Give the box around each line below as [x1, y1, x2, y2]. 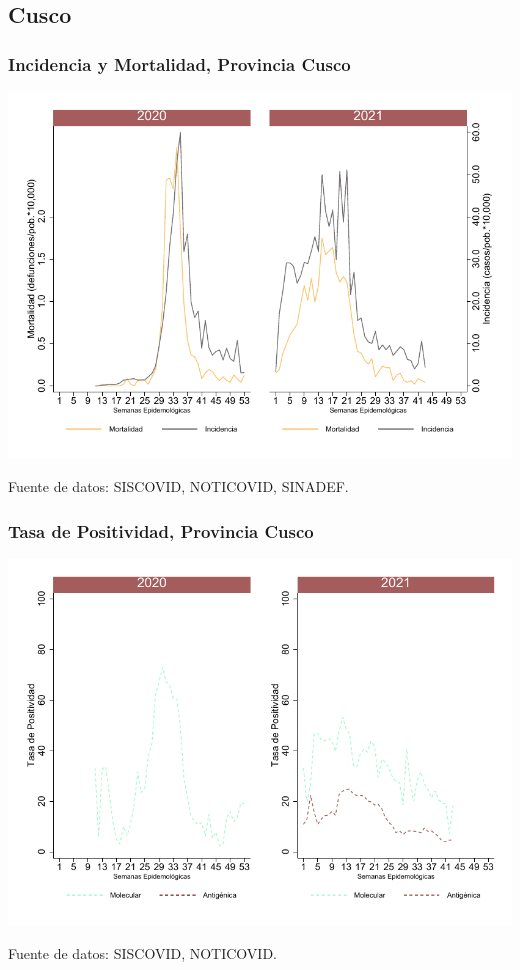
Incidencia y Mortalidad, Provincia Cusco [8, 51, 351, 76]
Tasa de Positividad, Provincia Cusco [8, 518, 314, 543]
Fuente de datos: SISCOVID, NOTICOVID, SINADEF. [8, 476, 349, 497]
